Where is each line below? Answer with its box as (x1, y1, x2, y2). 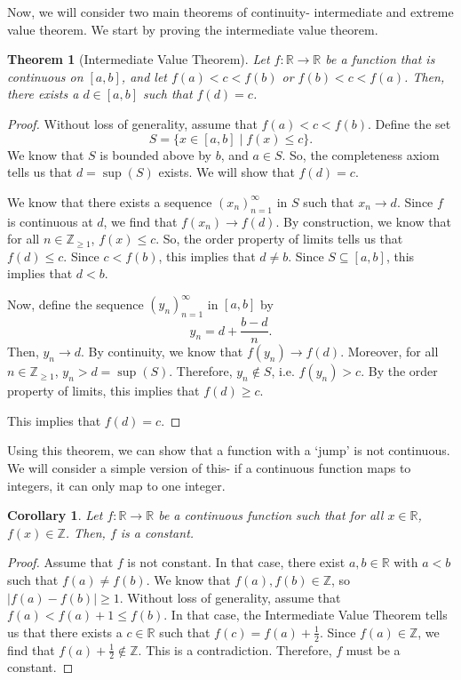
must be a (346, 640, 401, 659)
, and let (121, 67, 168, 85)
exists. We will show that (158, 163, 295, 181)
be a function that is (325, 50, 435, 68)
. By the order (361, 362, 438, 380)
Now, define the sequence (7, 294, 144, 313)
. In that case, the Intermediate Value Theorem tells (163, 605, 448, 624)
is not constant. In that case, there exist (127, 553, 346, 572)
